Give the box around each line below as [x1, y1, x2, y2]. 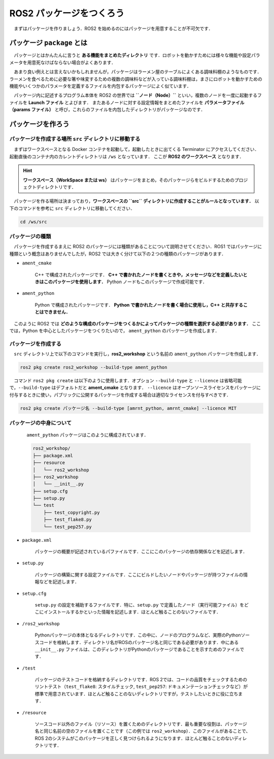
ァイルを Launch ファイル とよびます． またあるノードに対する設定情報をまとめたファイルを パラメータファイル [9, 99, 245, 105]
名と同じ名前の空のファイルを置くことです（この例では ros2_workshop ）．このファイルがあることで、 [35, 728, 251, 734]
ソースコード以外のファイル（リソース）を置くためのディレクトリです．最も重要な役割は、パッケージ [35, 721, 247, 727]
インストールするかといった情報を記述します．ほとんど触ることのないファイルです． [43, 609, 221, 615]
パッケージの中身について [9, 419, 72, 427]
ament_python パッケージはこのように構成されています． [26, 432, 149, 438]
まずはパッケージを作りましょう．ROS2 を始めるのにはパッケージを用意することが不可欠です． [13, 25, 213, 32]
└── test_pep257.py [43, 524, 92, 530]
